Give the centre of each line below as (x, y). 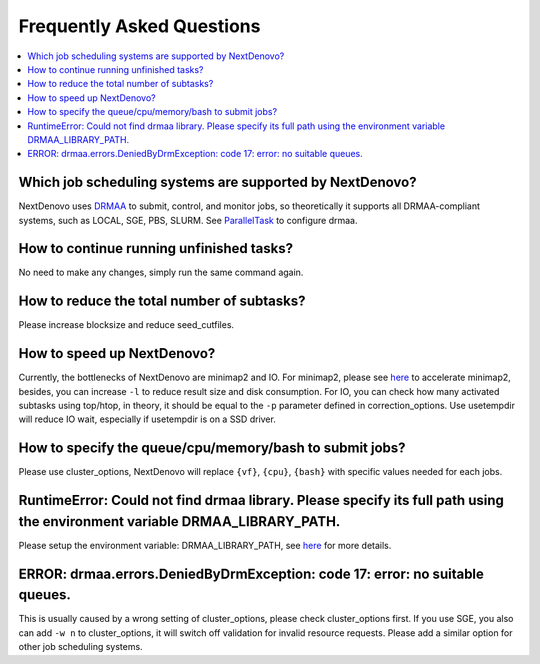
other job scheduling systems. (81, 647)
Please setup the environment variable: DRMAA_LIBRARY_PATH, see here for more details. (205, 545)
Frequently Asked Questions (139, 26)
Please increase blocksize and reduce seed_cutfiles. (126, 325)
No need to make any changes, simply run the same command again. (161, 272)
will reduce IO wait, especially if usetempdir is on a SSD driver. (147, 419)
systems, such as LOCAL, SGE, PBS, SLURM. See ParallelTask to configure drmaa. (188, 220)
